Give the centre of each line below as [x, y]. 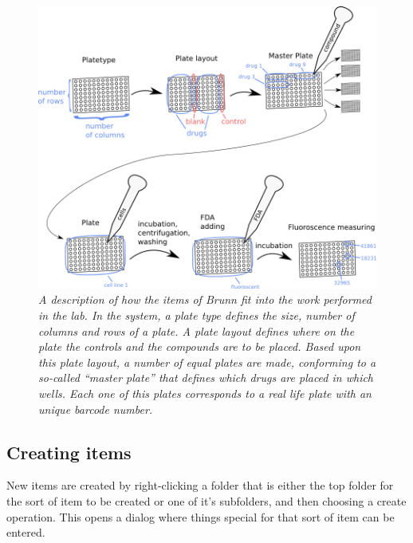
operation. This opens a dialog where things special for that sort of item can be [201, 516]
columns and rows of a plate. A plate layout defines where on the [197, 331]
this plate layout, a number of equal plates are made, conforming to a [207, 362]
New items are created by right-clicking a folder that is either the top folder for [200, 485]
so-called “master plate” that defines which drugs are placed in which [206, 378]
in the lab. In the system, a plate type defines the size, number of [197, 315]
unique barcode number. [96, 409]
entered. [26, 532]
